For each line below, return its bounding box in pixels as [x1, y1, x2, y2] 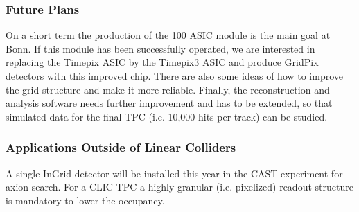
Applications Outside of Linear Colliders [6, 139, 236, 156]
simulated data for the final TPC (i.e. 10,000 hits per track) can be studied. [6, 109, 328, 123]
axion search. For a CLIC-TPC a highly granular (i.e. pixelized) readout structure [6, 179, 353, 194]
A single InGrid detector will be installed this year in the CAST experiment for [6, 166, 343, 180]
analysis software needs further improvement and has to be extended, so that [6, 96, 333, 110]
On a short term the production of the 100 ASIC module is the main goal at [6, 28, 331, 42]
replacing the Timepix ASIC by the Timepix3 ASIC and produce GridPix [6, 55, 319, 69]
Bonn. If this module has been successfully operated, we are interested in [6, 41, 315, 55]
